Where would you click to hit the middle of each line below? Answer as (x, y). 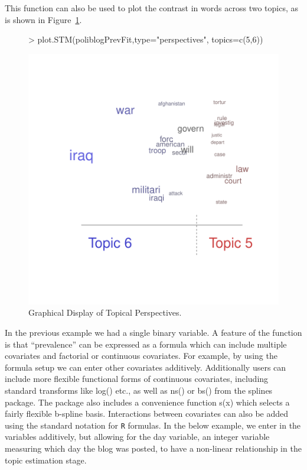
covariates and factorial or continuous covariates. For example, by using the (141, 356)
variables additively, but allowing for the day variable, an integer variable (137, 437)
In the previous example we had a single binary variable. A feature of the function (153, 332)
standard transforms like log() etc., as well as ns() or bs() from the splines (139, 390)
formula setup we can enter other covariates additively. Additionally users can (146, 367)
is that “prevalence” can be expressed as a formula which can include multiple (146, 344)
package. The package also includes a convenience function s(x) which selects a (147, 402)
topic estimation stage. (46, 460)
